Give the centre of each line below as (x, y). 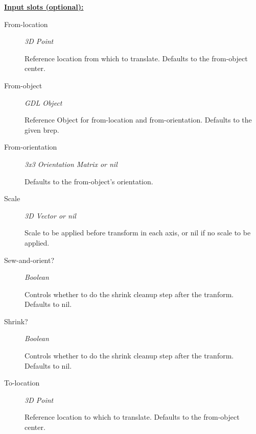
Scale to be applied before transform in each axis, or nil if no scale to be (138, 233)
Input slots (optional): (44, 7)
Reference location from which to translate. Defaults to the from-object (136, 58)
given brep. (42, 129)
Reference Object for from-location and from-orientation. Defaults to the (138, 120)
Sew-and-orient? (29, 260)
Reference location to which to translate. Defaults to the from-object (132, 417)
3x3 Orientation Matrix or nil (71, 164)
